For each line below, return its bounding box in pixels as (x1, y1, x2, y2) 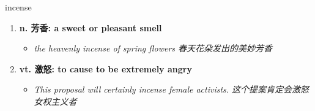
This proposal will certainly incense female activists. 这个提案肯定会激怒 (34, 83, 309, 96)
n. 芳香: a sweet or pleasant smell (19, 21, 162, 34)
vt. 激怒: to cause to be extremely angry (19, 62, 192, 75)
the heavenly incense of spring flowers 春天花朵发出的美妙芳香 (34, 42, 273, 55)
